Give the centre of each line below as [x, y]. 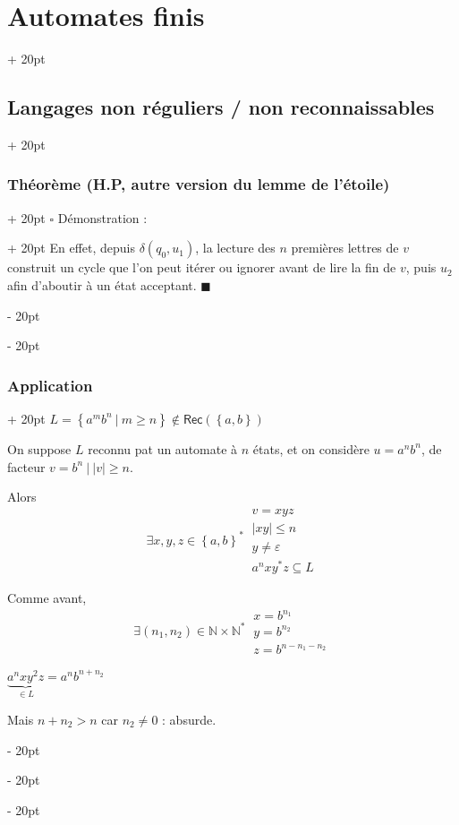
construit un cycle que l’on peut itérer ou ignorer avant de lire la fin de [202, 267]
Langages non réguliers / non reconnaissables [221, 107]
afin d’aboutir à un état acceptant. [102, 284]
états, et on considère [311, 448]
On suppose [39, 448]
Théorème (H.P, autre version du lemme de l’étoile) [199, 184]
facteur [26, 466]
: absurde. [189, 720]
